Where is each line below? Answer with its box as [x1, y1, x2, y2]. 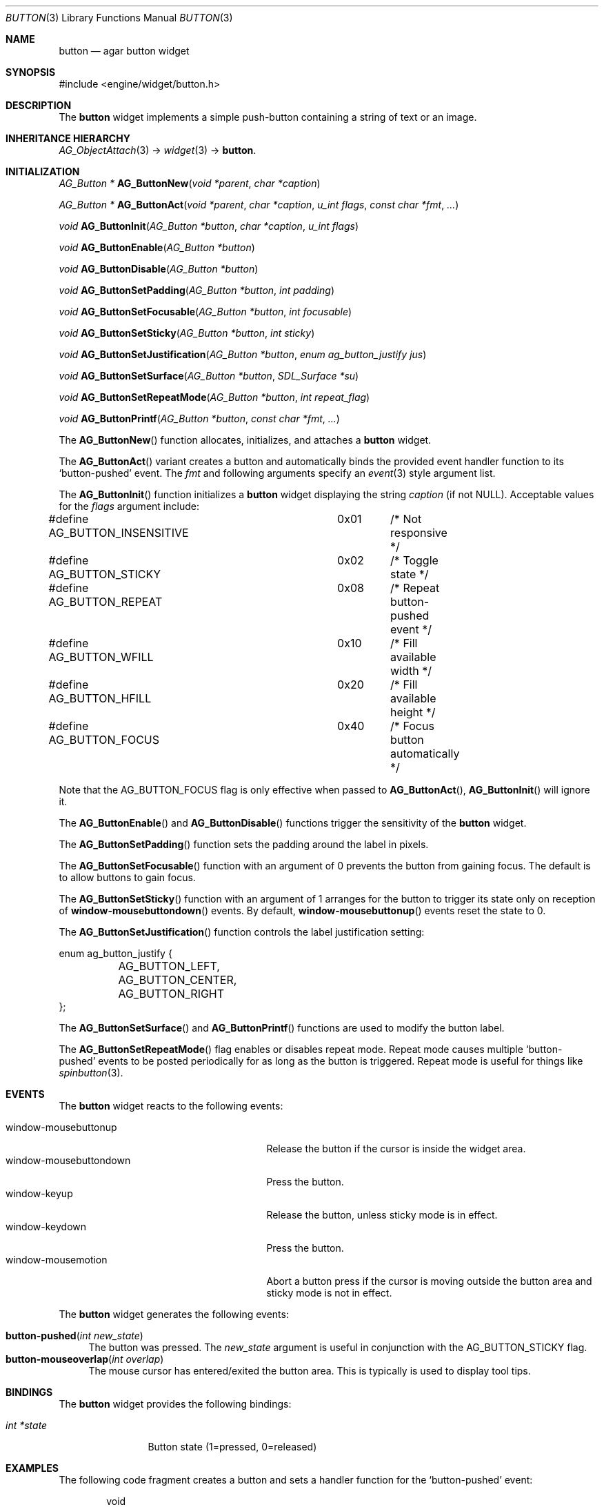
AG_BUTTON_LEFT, [118, 959, 220, 973]
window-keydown [6, 1221, 87, 1232]
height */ [390, 705, 436, 719]
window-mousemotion [6, 1254, 108, 1265]
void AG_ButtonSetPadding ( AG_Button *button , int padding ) [59, 284, 334, 296]
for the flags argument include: [59, 500, 199, 512]
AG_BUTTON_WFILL [48, 650, 154, 664]
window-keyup [6, 1188, 73, 1199]
